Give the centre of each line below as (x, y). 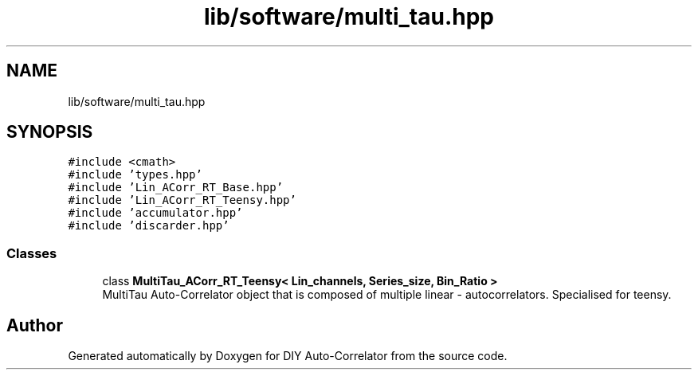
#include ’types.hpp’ (135, 175)
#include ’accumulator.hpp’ (155, 213)
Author (35, 325)
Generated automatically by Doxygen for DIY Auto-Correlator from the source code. (288, 356)
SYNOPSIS (50, 132)
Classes (32, 253)
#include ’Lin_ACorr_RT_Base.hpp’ (176, 188)
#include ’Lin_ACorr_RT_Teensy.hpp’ (182, 200)
